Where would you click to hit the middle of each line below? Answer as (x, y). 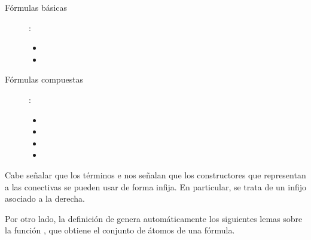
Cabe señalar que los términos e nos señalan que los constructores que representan (155, 174)
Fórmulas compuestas (44, 79)
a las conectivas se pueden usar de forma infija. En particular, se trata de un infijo (156, 186)
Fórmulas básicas (36, 7)
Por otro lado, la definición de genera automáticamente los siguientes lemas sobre (154, 218)
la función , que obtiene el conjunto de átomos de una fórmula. (120, 230)
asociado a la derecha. (45, 198)
